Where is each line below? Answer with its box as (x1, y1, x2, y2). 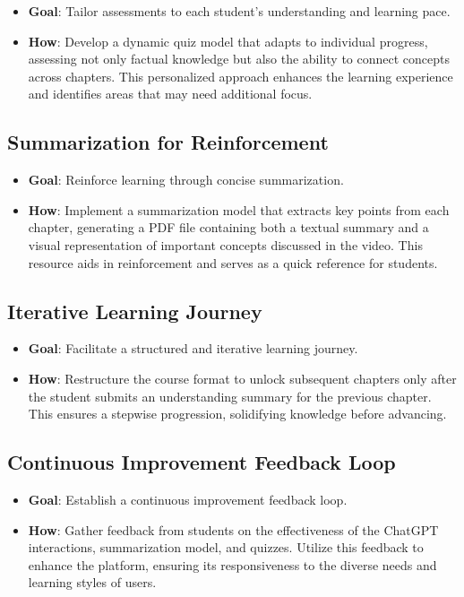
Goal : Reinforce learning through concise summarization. (28, 170, 344, 189)
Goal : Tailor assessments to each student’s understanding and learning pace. (28, 2, 451, 20)
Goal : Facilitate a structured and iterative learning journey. (28, 339, 358, 358)
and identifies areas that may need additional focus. (28, 84, 313, 103)
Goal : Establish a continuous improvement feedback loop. (28, 489, 348, 508)
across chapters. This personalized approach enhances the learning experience (28, 66, 453, 85)
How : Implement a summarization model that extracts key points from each (28, 200, 450, 219)
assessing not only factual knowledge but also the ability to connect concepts (28, 49, 451, 68)
